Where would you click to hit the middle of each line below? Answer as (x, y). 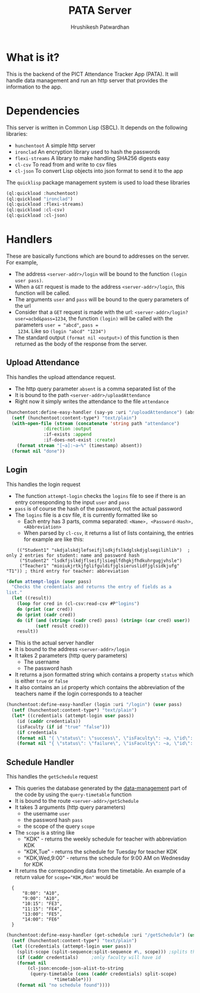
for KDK (33, 864)
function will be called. (42, 293)
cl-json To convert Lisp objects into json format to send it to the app (99, 170)
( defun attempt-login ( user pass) (49, 581)
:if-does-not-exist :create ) (80, 440)
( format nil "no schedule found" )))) (64, 985)
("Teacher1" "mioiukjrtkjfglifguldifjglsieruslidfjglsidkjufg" (99, 566)
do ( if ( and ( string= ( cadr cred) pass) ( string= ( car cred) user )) (104, 620)
